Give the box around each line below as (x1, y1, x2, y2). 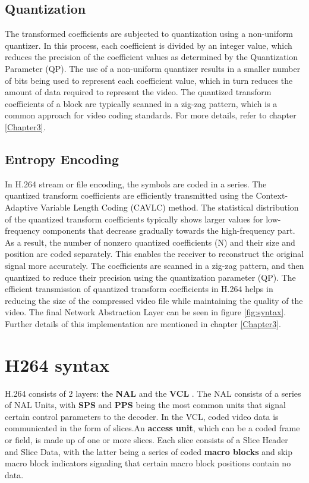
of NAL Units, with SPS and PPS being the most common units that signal (5, 399, 286, 411)
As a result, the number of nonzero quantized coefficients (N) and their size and (5, 236, 295, 248)
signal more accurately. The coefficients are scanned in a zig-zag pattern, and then (5, 259, 304, 271)
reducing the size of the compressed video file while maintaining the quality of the (5, 294, 303, 306)
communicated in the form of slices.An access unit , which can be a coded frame (5, 422, 300, 434)
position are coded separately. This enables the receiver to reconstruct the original (5, 247, 304, 260)
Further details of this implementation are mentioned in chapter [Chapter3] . (5, 317, 281, 330)
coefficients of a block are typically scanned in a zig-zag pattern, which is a (5, 97, 278, 109)
